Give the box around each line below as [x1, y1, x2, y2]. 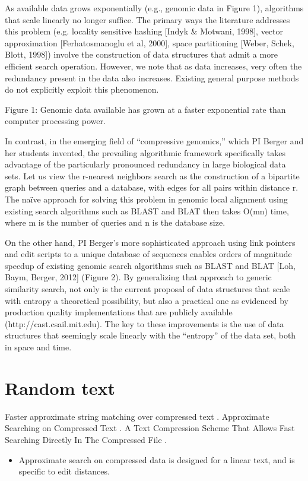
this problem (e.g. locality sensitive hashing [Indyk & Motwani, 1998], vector [5, 25, 284, 37]
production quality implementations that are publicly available [5, 306, 233, 318]
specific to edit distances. [18, 465, 110, 477]
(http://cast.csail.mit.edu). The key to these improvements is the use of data [5, 317, 284, 330]
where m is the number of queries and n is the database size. [5, 216, 226, 229]
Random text [5, 375, 116, 400]
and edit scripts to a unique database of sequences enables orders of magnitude [5, 248, 292, 260]
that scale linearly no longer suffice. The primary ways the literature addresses [5, 13, 290, 26]
